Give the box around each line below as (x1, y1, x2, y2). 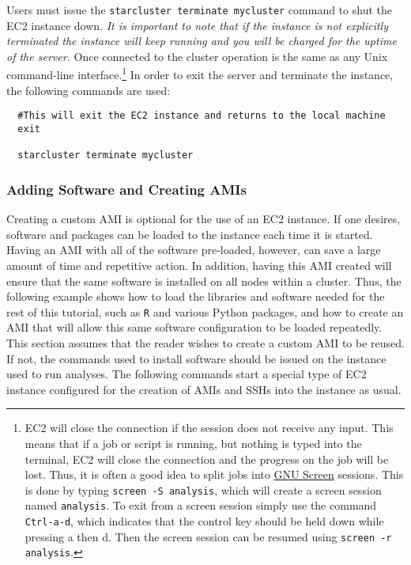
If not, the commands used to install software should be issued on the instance (6, 350, 386, 366)
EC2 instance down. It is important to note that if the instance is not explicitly (6, 17, 388, 33)
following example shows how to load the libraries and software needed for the (6, 288, 385, 305)
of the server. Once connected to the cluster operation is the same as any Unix (6, 47, 388, 64)
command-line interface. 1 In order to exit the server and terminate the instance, (6, 64, 394, 83)
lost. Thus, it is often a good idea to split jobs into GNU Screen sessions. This (25, 466, 404, 483)
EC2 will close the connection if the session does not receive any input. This (25, 419, 394, 436)
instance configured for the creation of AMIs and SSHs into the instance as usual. (6, 381, 402, 397)
